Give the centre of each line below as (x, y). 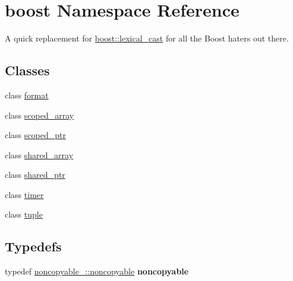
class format (27, 95)
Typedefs (33, 246)
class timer (24, 194)
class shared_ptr (35, 175)
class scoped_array (40, 115)
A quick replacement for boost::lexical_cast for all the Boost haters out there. (147, 38)
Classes (27, 70)
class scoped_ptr (35, 135)
